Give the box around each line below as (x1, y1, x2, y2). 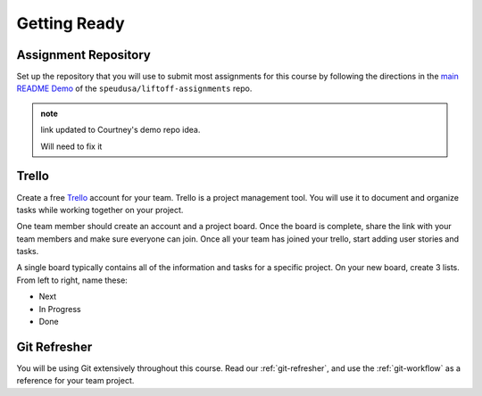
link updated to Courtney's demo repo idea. (40, 125, 201, 136)
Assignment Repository (16, 47, 151, 62)
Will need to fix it (40, 141, 103, 152)
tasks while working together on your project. (16, 204, 184, 215)
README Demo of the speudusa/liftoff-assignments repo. (16, 83, 253, 94)
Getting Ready (16, 13, 125, 33)
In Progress (38, 303, 81, 314)
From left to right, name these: (16, 275, 129, 285)
